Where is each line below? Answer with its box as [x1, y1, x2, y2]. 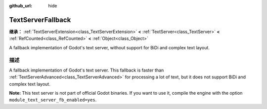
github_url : [9, 3, 32, 8]
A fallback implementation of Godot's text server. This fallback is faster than [9, 67, 164, 73]
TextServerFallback [9, 15, 71, 24]
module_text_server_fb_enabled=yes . [9, 97, 97, 103]
